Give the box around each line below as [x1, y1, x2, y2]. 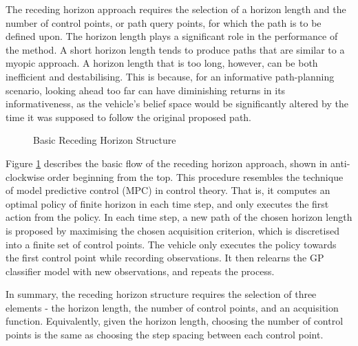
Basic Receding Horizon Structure [33, 133, 176, 147]
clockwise [6, 169, 45, 184]
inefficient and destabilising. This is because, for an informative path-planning [6, 69, 335, 83]
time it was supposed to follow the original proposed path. [6, 109, 252, 124]
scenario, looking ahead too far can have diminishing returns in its [6, 83, 286, 97]
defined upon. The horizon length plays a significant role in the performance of [6, 29, 338, 43]
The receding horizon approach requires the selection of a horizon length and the [6, 2, 346, 16]
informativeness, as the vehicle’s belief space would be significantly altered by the [6, 96, 348, 111]
